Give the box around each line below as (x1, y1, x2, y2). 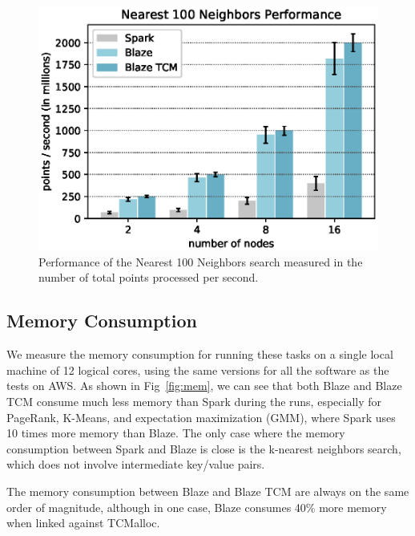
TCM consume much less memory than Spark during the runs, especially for (6, 392, 382, 409)
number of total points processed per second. (38, 269, 259, 286)
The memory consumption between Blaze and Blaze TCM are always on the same (6, 482, 409, 499)
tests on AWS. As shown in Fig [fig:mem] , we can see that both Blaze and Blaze (6, 377, 402, 394)
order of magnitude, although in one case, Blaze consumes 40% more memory (6, 498, 387, 515)
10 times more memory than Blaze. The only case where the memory (6, 424, 345, 441)
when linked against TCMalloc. (6, 514, 160, 531)
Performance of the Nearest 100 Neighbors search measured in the (38, 253, 363, 270)
